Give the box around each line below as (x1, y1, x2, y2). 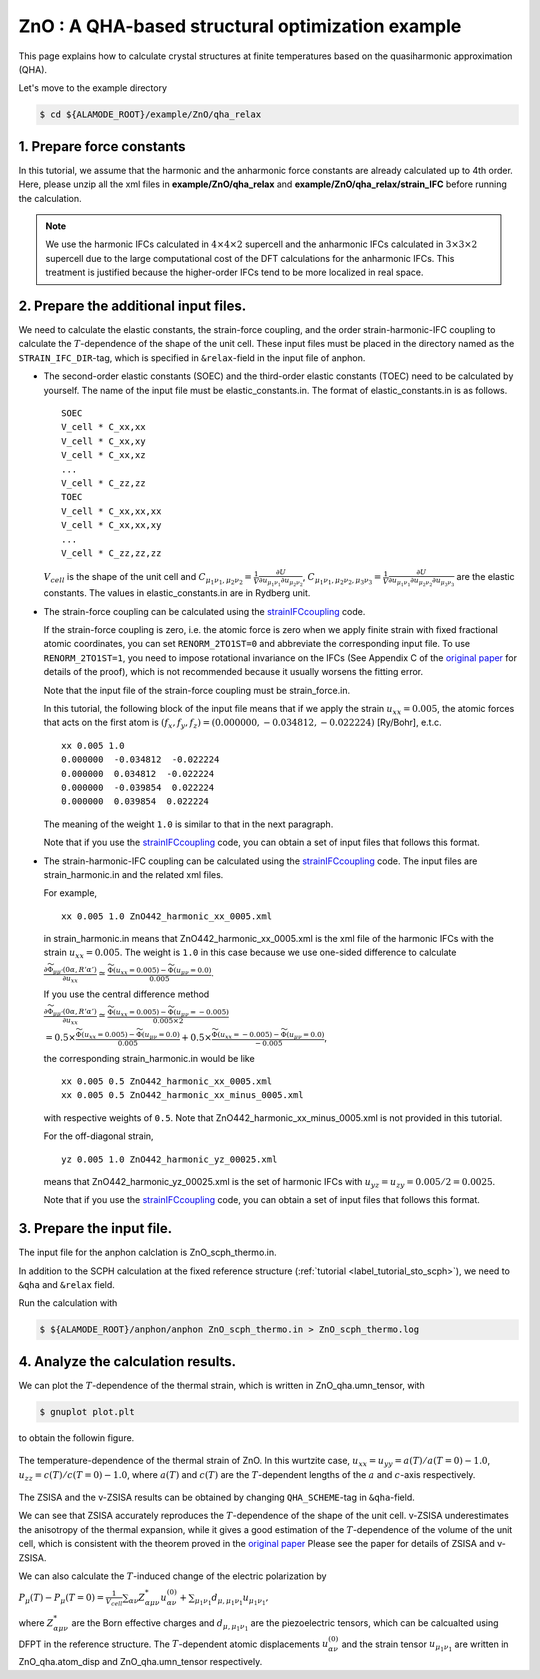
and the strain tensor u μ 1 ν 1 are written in (341, 1638, 509, 1654)
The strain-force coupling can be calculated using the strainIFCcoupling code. (43, 605, 366, 617)
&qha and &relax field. (18, 1279, 115, 1291)
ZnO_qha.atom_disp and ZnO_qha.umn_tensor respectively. (18, 1656, 263, 1668)
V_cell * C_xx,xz (61, 450, 146, 461)
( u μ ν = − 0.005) (173, 1007, 230, 1018)
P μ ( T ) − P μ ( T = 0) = (18, 1592, 105, 1605)
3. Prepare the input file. (18, 1220, 173, 1237)
